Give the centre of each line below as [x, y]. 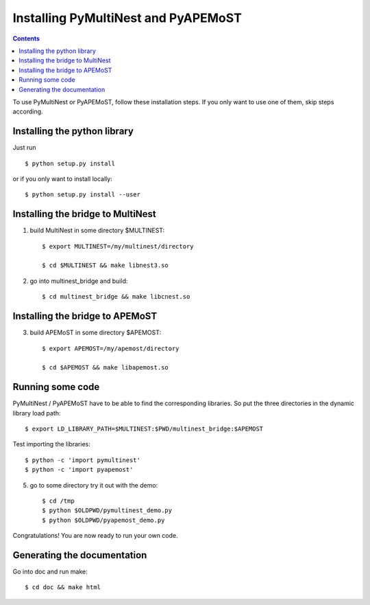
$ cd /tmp [58, 501]
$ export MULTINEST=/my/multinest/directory [118, 246]
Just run [24, 148]
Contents [26, 38]
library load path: [37, 413]
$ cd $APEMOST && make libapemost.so [106, 368]
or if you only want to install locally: [62, 179]
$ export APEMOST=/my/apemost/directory [111, 348]
